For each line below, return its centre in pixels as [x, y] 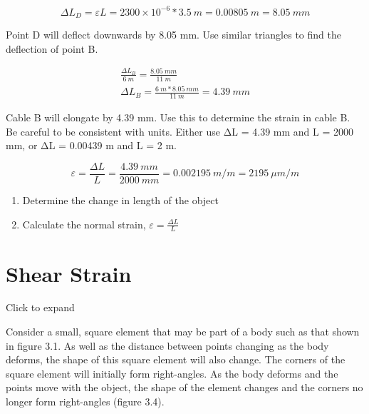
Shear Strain [69, 273]
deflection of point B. [52, 48]
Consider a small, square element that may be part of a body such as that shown [183, 332]
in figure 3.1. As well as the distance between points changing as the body [167, 345]
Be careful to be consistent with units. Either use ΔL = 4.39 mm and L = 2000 [180, 131]
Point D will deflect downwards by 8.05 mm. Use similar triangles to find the [173, 34]
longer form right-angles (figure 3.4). [85, 402]
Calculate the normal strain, [84, 224]
